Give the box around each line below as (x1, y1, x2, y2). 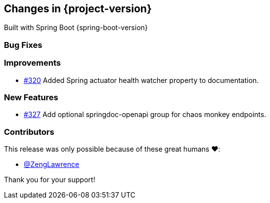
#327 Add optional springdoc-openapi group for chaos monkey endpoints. (24, 110, 267, 119)
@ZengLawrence (24, 160, 80, 169)
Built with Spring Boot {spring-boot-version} (4, 23, 148, 32)
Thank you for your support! (4, 175, 95, 184)
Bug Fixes (4, 40, 43, 50)
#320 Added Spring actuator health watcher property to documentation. (24, 76, 259, 84)
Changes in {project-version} (4, 2, 152, 15)
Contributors (4, 126, 54, 137)
